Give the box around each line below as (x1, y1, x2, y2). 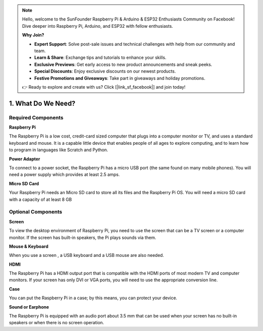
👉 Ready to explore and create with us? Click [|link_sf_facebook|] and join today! (22, 84, 186, 90)
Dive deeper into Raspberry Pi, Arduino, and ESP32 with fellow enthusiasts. (22, 23, 173, 29)
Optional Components (9, 209, 62, 215)
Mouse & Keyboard (9, 243, 49, 249)
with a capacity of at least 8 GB (9, 196, 72, 202)
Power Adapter (9, 156, 40, 162)
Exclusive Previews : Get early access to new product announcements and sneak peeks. (34, 61, 212, 67)
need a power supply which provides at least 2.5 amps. (9, 172, 120, 177)
